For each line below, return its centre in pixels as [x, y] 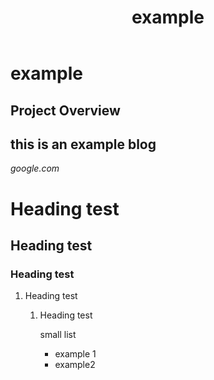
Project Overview [65, 110]
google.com [35, 168]
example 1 [75, 354]
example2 [75, 365]
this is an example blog [83, 144]
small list [58, 335]
